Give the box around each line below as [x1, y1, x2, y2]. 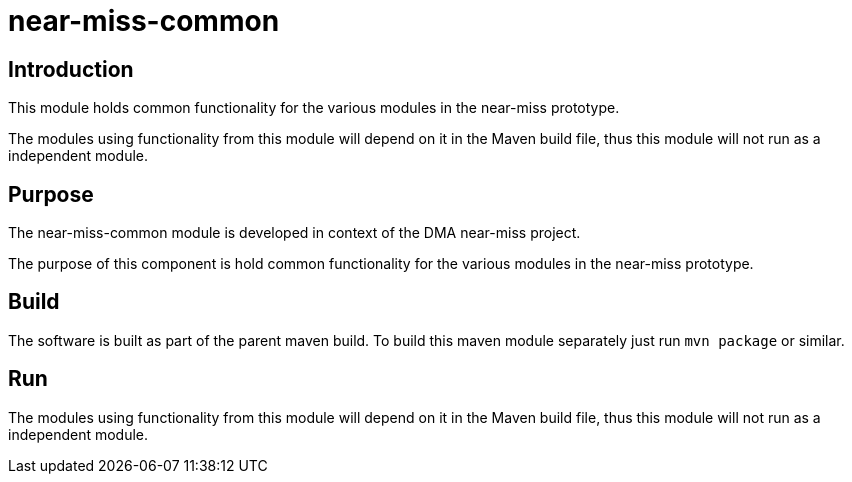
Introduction [8, 56, 134, 82]
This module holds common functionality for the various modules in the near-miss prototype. [8, 99, 620, 117]
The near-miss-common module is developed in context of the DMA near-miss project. [8, 224, 581, 242]
